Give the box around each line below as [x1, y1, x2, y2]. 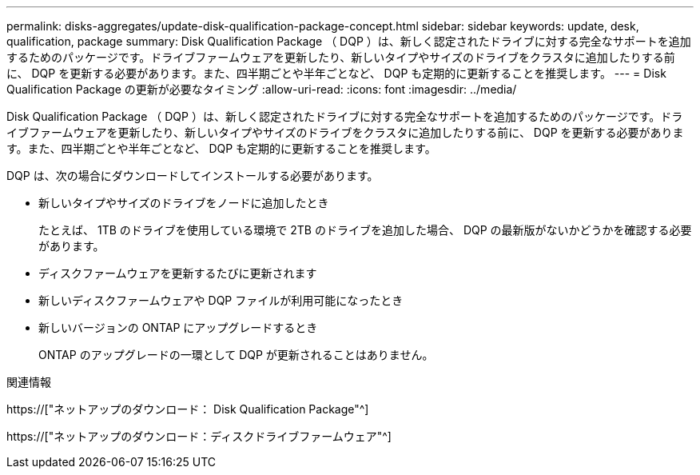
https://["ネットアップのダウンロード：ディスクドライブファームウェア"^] [6, 429, 392, 443]
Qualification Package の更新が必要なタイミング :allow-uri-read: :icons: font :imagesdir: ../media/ [6, 82, 517, 96]
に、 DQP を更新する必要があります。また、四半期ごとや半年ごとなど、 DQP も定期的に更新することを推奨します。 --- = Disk [6, 66, 666, 80]
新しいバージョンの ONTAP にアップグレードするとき [38, 321, 318, 334]
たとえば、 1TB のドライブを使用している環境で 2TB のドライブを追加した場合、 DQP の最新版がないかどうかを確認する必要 [38, 223, 692, 237]
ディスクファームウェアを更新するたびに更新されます [38, 266, 317, 280]
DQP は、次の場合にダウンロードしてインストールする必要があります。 [6, 169, 379, 182]
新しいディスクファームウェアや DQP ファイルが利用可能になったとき [38, 293, 404, 307]
